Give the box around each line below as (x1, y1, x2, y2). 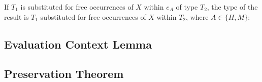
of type (176, 2, 198, 12)
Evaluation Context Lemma (4, 36, 152, 52)
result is (4, 11, 29, 22)
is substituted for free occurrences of (20, 2, 134, 12)
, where (186, 11, 209, 22)
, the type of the (207, 2, 258, 12)
